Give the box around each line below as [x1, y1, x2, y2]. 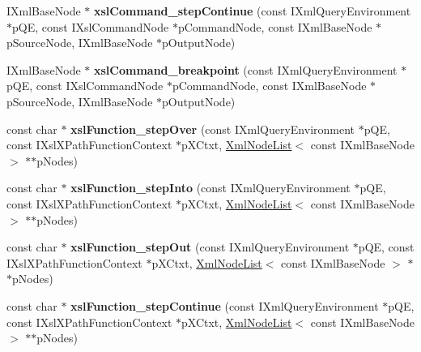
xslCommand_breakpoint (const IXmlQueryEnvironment [93, 61, 398, 78]
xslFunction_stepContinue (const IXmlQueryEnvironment [70, 297, 379, 314]
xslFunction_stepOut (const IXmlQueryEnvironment [70, 238, 350, 255]
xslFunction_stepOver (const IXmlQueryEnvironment [70, 120, 355, 137]
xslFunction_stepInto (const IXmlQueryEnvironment [70, 179, 351, 196]
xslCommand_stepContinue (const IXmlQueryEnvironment [93, 2, 411, 19]
